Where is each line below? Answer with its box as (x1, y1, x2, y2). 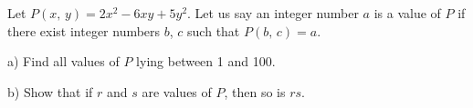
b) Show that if (7, 82, 93, 101)
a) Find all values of (7, 52, 120, 71)
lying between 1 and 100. (136, 52, 276, 71)
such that (187, 21, 240, 40)
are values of (142, 82, 212, 101)
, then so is (224, 82, 286, 101)
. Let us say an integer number (187, 4, 359, 22)
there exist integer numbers (7, 21, 161, 40)
